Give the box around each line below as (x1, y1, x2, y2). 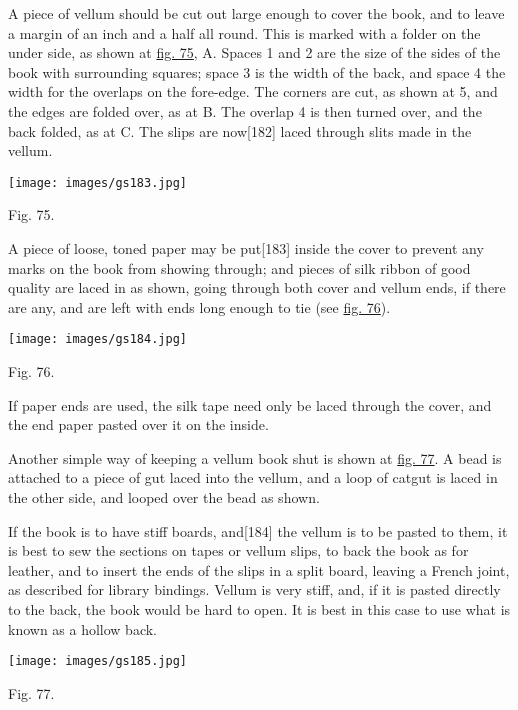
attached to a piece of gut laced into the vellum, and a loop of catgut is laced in (8, 467, 498, 488)
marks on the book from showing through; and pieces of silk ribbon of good (8, 257, 471, 278)
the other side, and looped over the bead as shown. (8, 487, 320, 507)
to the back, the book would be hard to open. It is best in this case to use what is (8, 598, 511, 619)
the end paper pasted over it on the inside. (8, 414, 269, 435)
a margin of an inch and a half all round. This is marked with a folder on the (8, 22, 481, 43)
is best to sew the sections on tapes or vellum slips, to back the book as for (8, 540, 469, 561)
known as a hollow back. (8, 618, 158, 639)
